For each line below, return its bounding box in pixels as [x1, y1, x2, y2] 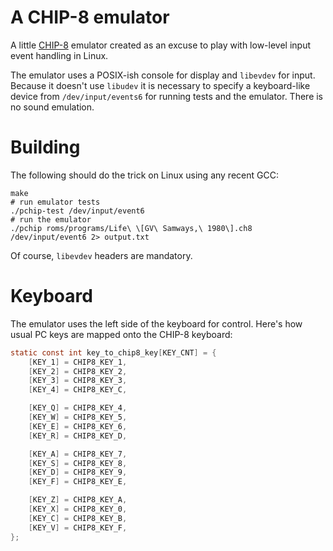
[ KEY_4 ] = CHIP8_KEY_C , [28, 385, 128, 395]
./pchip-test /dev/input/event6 [10, 206, 145, 216]
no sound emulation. [10, 101, 95, 113]
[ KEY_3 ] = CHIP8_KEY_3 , [28, 376, 128, 386]
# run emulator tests [10, 197, 101, 207]
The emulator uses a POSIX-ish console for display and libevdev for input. [10, 69, 316, 81]
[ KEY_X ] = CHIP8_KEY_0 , [28, 504, 128, 515]
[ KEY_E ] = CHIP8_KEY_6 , [28, 421, 128, 431]
